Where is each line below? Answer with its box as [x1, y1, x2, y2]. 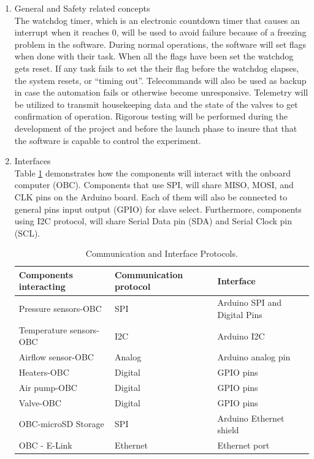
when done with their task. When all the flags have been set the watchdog [14, 50, 294, 63]
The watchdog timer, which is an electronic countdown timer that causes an [14, 13, 300, 26]
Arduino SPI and [217, 296, 282, 309]
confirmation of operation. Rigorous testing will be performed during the [14, 110, 288, 123]
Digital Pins [217, 308, 262, 321]
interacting [18, 280, 66, 293]
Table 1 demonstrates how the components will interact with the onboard [14, 166, 291, 179]
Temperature [18, 323, 67, 336]
